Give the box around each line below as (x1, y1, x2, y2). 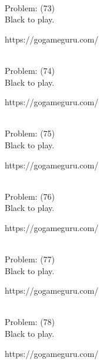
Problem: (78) (5, 316, 55, 328)
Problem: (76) (5, 190, 55, 202)
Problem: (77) (5, 253, 55, 265)
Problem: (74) (5, 64, 55, 76)
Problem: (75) (5, 127, 55, 139)
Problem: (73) (5, 1, 55, 14)
